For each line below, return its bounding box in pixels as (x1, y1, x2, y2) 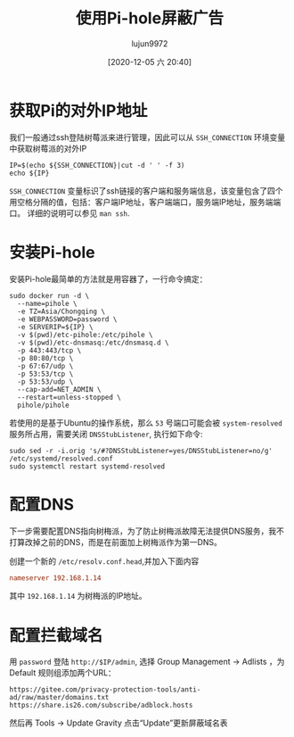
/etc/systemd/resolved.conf (9, 454, 114, 463)
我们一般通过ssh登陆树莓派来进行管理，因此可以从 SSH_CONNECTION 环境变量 (9, 131, 286, 143)
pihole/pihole (17, 401, 69, 410)
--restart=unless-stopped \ (17, 393, 122, 402)
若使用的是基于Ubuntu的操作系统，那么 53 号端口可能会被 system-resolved (9, 417, 282, 428)
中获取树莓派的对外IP (9, 143, 87, 153)
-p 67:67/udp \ (17, 361, 74, 370)
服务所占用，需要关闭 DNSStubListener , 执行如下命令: (9, 428, 203, 439)
